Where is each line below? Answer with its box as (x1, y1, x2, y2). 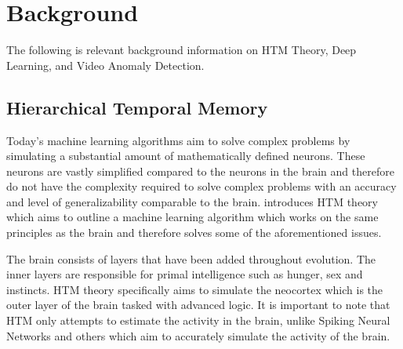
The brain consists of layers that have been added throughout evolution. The (6, 250, 376, 267)
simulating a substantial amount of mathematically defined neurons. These (6, 147, 365, 164)
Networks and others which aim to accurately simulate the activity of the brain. (6, 327, 390, 344)
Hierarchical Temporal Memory (6, 95, 268, 119)
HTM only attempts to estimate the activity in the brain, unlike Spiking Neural (6, 312, 390, 329)
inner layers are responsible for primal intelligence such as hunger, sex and (6, 266, 363, 282)
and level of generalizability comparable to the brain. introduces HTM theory (6, 193, 378, 209)
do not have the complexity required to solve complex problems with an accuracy (6, 178, 397, 194)
